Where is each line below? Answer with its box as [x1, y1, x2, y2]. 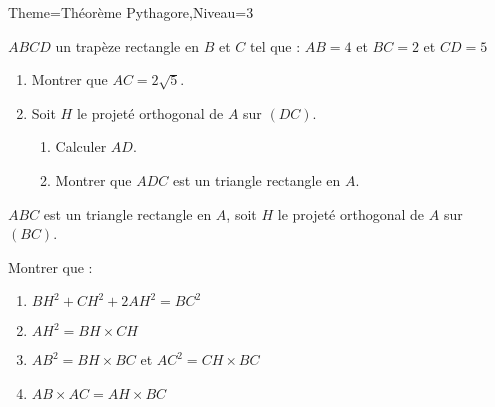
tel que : [249, 35, 301, 56]
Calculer [55, 136, 107, 157]
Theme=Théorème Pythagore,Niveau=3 [8, 2, 254, 22]
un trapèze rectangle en [55, 35, 199, 56]
